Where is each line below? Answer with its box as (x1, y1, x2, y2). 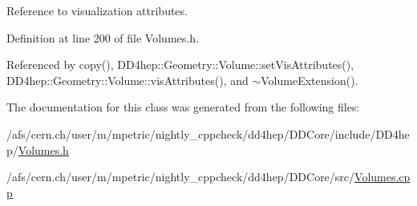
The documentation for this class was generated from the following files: (6, 99, 360, 115)
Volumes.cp (354, 168, 411, 185)
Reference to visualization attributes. (6, 2, 188, 18)
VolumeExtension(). (261, 71, 358, 88)
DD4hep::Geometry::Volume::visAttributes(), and (6, 71, 249, 88)
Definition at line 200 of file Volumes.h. (6, 29, 199, 46)
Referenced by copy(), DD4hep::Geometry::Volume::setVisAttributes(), (6, 56, 354, 73)
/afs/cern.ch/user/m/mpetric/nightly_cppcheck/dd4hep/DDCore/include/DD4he (6, 125, 410, 142)
